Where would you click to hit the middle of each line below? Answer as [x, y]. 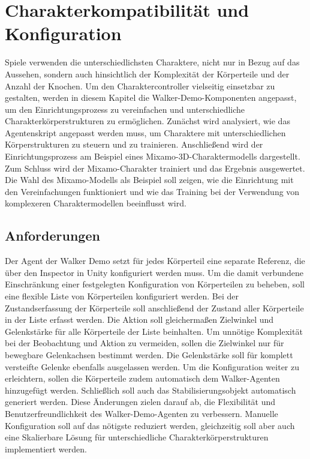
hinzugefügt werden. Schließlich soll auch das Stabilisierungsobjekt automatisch [151, 390]
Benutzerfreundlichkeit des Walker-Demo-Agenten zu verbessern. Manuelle [142, 413]
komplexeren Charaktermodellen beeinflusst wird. [96, 203]
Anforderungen [52, 235]
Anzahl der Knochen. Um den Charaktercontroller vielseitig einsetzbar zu [140, 85]
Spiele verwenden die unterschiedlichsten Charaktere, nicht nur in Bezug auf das [152, 62]
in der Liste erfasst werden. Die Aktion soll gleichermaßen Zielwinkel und [139, 319]
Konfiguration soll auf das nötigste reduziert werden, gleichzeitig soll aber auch [150, 425]
